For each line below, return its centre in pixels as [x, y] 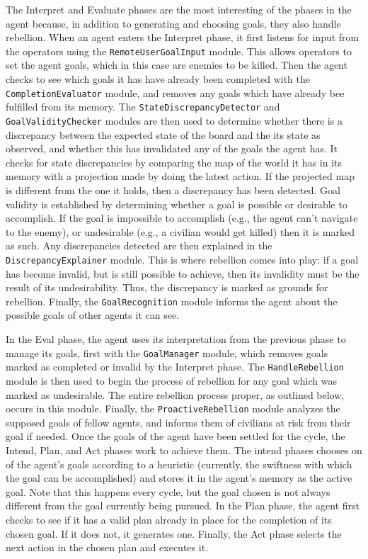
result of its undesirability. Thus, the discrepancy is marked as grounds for [167, 287]
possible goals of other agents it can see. [92, 315]
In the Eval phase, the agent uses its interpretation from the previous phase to [176, 339]
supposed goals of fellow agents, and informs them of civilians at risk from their [178, 422]
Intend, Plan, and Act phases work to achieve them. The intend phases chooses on [184, 450]
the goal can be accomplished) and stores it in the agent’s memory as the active [179, 478]
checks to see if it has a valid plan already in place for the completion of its [169, 519]
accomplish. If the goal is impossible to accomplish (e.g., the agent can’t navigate [182, 218]
